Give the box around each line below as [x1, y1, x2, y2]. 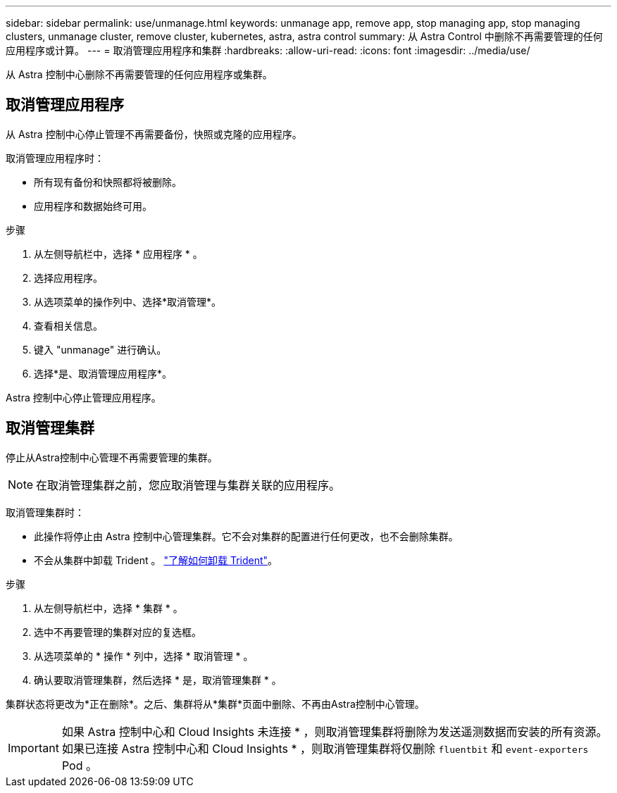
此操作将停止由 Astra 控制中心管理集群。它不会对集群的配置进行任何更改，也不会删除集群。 [34, 530, 459, 542]
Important [8, 740, 59, 755]
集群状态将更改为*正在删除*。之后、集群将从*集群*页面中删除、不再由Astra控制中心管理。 [6, 697, 425, 710]
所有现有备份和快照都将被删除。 [34, 175, 182, 188]
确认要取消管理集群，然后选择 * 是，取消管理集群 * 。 [34, 673, 282, 686]
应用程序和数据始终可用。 [34, 199, 152, 212]
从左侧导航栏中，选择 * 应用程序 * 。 [34, 247, 203, 260]
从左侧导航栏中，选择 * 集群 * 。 [34, 601, 183, 614]
